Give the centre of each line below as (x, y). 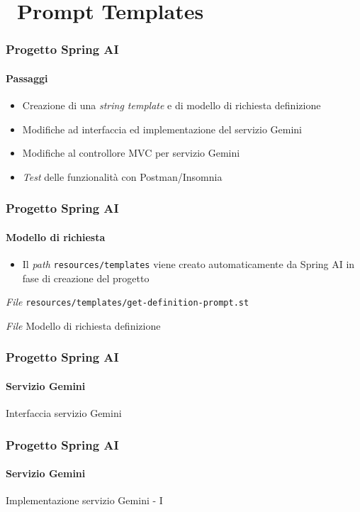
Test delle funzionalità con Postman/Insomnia (122, 176)
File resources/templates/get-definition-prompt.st (128, 302)
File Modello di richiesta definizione (83, 325)
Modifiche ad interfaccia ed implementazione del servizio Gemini (162, 129)
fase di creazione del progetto (86, 278)
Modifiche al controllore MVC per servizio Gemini (131, 153)
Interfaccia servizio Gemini (64, 413)
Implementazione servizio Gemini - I (84, 500)
